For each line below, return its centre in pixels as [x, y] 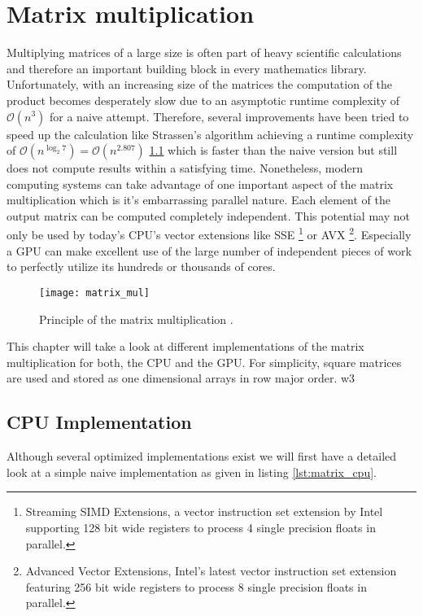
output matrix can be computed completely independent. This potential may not [208, 215]
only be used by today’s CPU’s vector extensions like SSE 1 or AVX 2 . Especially [209, 234]
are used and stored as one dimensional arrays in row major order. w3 [181, 378]
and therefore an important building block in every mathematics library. [187, 68]
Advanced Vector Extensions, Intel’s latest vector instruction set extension [211, 571]
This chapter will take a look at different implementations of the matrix [185, 346]
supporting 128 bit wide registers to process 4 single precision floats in [201, 527]
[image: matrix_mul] [95, 293]
